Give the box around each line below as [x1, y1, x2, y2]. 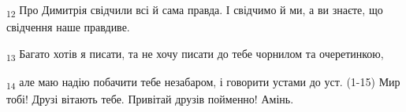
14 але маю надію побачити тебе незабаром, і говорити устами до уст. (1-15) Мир [6, 73, 400, 92]
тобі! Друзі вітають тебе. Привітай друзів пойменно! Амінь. [6, 90, 294, 107]
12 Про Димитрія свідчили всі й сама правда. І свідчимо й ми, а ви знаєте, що [6, 2, 383, 20]
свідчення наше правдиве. [6, 19, 130, 35]
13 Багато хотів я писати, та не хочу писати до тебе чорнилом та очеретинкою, [6, 45, 384, 63]
